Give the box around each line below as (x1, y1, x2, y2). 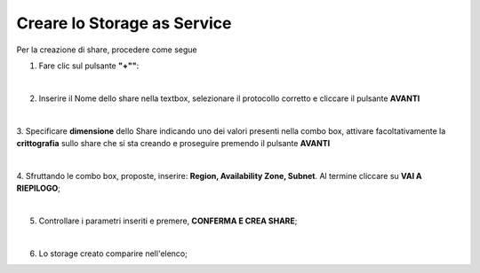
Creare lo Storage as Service (16, 13, 232, 33)
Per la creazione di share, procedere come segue (16, 44, 197, 55)
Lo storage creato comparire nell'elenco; (38, 248, 188, 259)
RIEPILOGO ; (16, 183, 61, 194)
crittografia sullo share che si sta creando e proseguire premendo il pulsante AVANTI (16, 137, 331, 148)
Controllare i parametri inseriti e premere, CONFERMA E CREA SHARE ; (38, 215, 298, 226)
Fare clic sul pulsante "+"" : (38, 60, 140, 71)
